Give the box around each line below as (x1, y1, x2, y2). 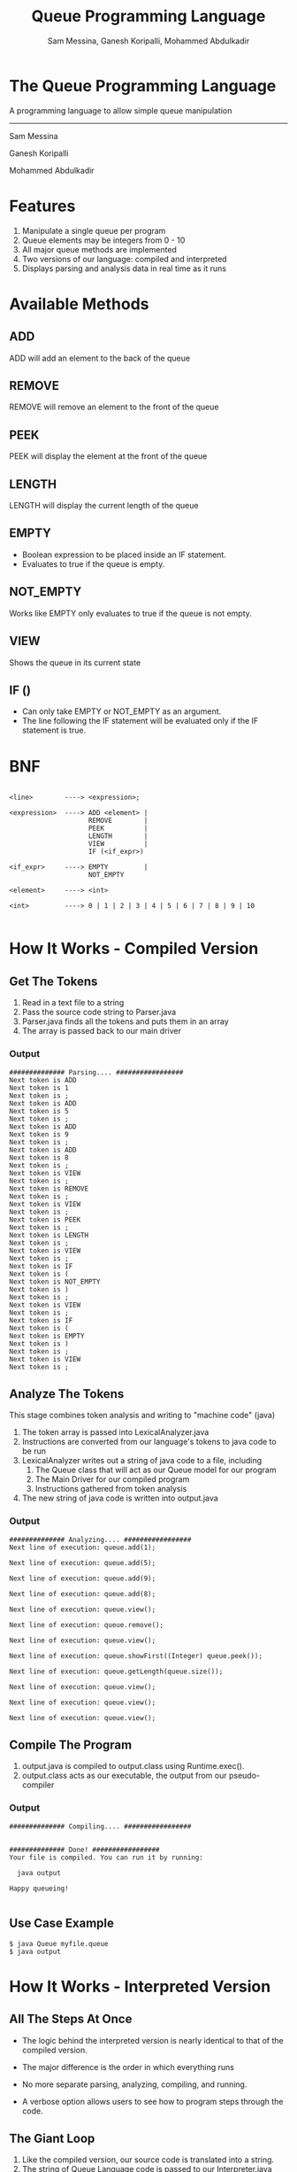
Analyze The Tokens (9, 1386, 125, 1401)
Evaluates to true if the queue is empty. (21, 558, 165, 569)
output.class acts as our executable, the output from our (21, 1770, 227, 1781)
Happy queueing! (9, 1884, 69, 1893)
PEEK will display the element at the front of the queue (9, 451, 208, 462)
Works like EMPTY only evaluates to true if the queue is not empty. (9, 608, 252, 618)
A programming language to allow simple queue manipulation (9, 105, 232, 116)
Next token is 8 (9, 1153, 69, 1162)
